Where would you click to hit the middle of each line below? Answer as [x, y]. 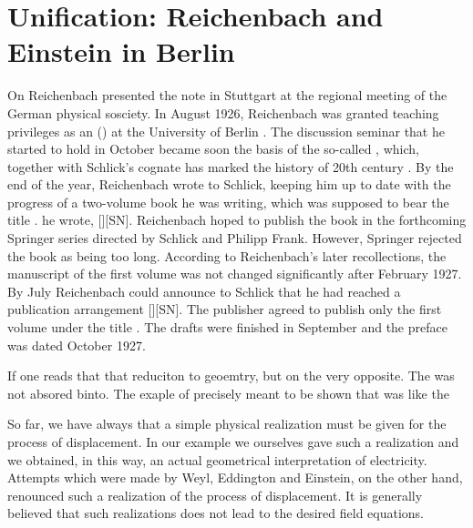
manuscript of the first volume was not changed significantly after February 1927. [235, 274]
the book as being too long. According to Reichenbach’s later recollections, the [227, 255]
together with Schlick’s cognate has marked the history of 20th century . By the [231, 166]
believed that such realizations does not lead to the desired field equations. [216, 513]
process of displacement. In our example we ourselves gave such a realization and [233, 442]
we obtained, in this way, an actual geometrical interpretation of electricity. [217, 459]
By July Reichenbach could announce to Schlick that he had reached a [204, 291]
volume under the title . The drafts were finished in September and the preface [227, 327]
